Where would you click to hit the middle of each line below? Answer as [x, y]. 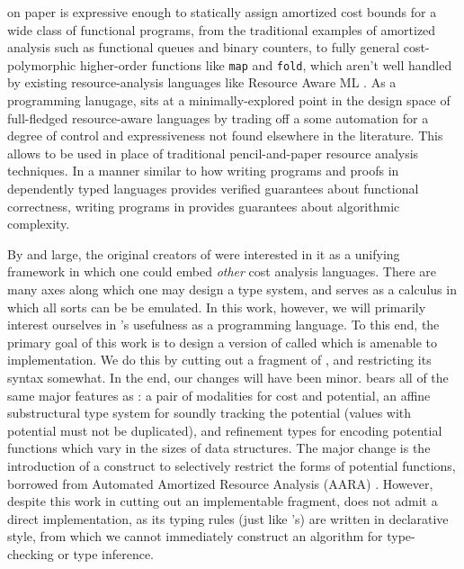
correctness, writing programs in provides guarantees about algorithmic [204, 206]
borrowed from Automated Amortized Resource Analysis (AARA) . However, [220, 483]
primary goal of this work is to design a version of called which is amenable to [223, 342]
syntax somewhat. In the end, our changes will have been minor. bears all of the [228, 377]
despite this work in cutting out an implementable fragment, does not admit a [223, 501]
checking [31, 553]
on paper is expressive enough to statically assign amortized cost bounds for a [222, 12]
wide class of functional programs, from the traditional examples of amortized [222, 29]
